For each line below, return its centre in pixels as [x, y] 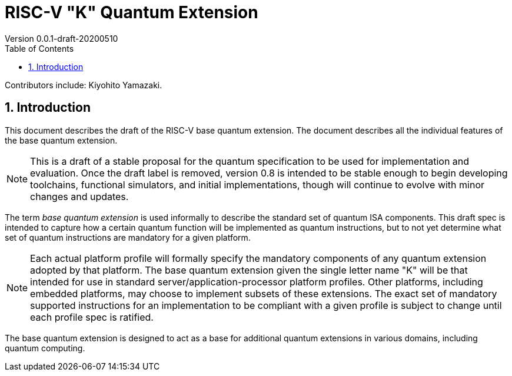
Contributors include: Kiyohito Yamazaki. [84, 85]
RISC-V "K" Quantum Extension [132, 12]
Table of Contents [39, 48]
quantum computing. [45, 348]
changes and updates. [79, 196]
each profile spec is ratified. [92, 317]
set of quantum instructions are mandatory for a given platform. [128, 237]
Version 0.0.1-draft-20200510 [61, 38]
